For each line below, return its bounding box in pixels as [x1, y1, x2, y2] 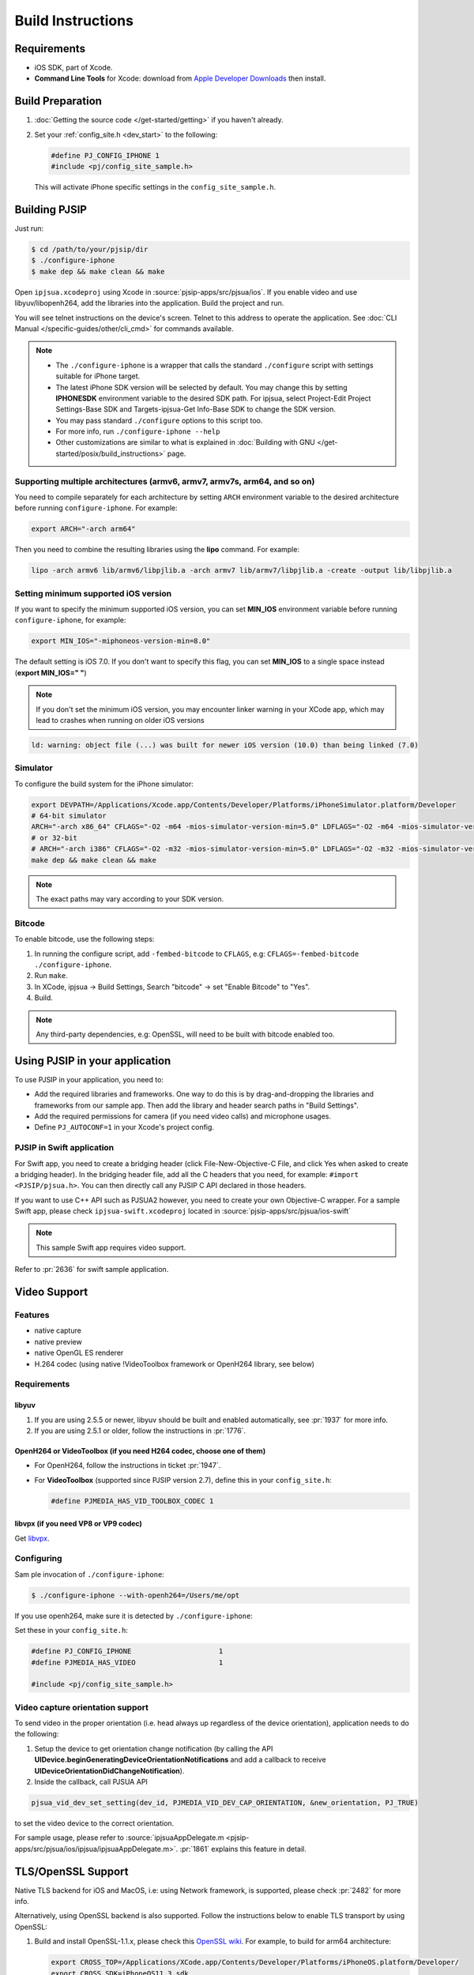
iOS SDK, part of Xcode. [34, 63, 113, 73]
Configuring [14, 1553, 62, 1564]
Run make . [34, 971, 69, 980]
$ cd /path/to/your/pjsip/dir [31, 245, 149, 254]
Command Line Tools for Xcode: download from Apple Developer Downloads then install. [34, 73, 326, 83]
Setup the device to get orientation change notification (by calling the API [34, 1744, 273, 1753]
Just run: [14, 224, 44, 233]
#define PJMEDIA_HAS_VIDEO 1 [31, 1657, 224, 1667]
